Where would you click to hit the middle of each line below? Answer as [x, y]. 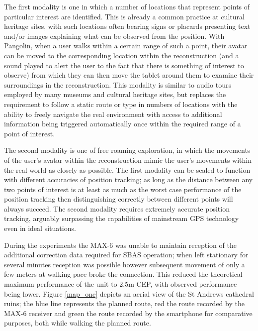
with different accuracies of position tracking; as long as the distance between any [129, 179]
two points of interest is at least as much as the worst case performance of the [123, 189]
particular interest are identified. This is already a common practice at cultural [124, 16]
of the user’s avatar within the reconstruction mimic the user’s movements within [128, 160]
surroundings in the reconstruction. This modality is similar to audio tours [118, 84]
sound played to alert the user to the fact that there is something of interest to [124, 65]
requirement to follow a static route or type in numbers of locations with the [121, 104]
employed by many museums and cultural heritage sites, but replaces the [115, 94]
